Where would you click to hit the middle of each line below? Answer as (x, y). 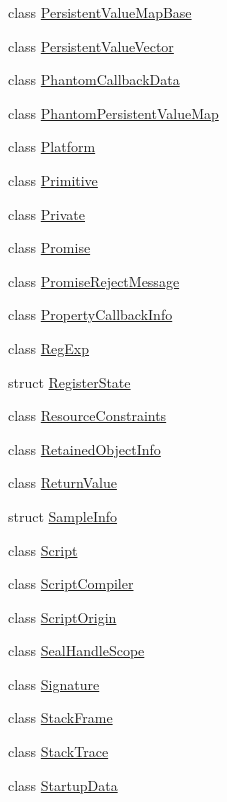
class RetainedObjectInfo (84, 448)
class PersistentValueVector (91, 45)
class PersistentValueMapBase (100, 12)
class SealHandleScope (76, 650)
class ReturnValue (62, 482)
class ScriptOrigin (62, 616)
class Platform (52, 146)
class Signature (54, 683)
